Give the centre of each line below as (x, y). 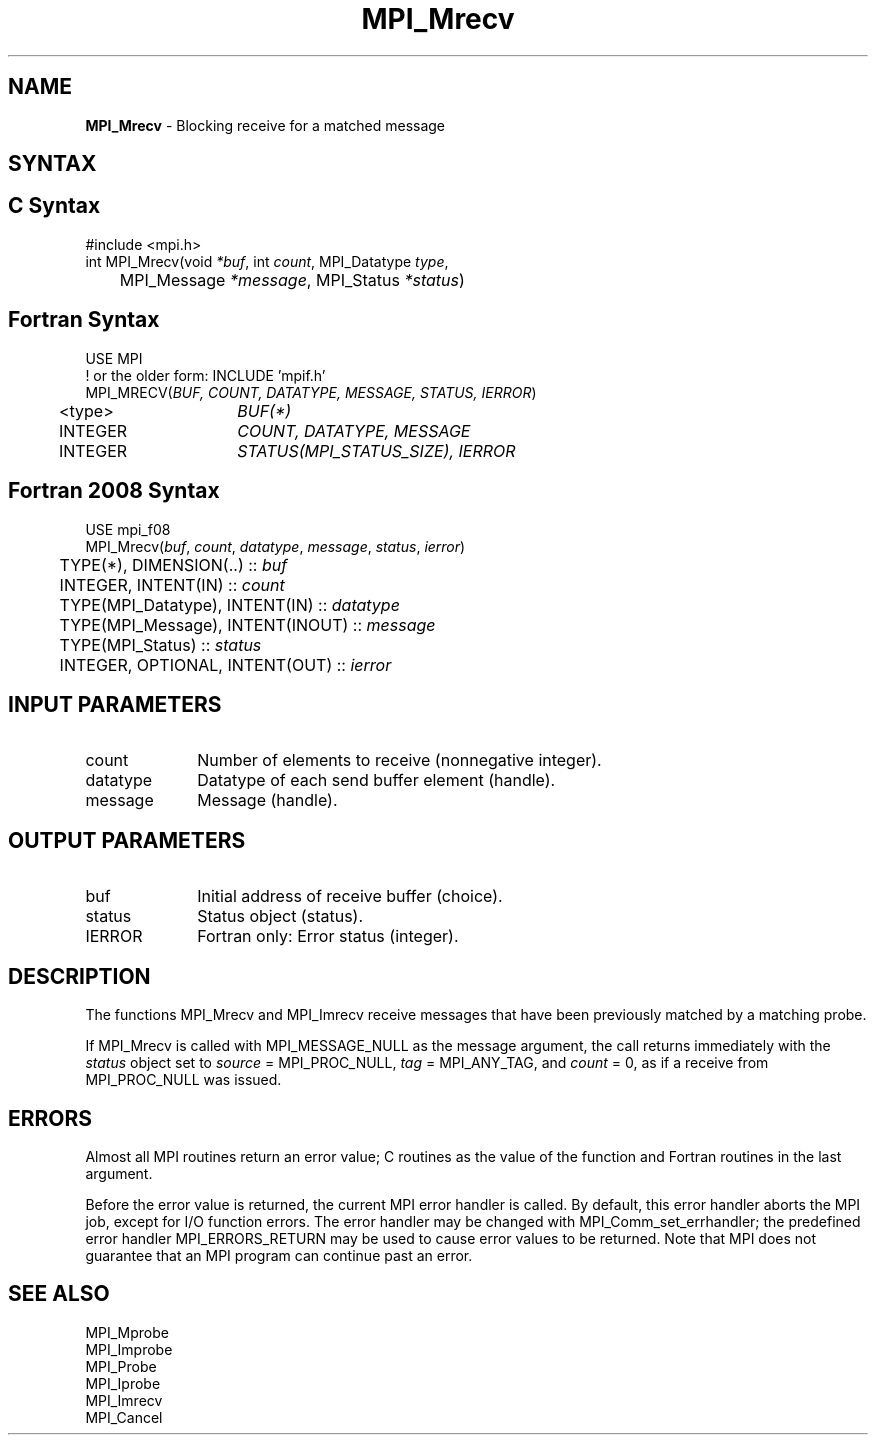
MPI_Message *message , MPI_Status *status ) (292, 279)
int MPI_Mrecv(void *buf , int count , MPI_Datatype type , (267, 261)
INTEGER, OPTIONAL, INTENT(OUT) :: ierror (225, 664)
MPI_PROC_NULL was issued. (183, 1080)
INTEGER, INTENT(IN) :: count (172, 584)
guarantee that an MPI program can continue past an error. (279, 1255)
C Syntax (54, 206)
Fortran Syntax (84, 320)
